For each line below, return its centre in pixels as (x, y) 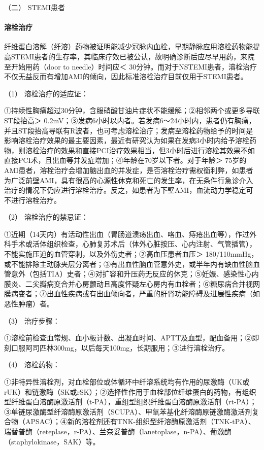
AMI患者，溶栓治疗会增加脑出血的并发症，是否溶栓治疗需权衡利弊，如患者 (129, 170)
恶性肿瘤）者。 (29, 304)
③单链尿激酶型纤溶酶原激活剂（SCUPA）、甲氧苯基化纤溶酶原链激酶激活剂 (128, 411)
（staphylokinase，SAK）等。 (52, 441)
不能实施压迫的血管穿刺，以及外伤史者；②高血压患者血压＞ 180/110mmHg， (131, 254)
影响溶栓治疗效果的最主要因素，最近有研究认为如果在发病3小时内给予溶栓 (127, 140)
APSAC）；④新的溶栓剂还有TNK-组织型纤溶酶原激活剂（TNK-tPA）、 (140, 421)
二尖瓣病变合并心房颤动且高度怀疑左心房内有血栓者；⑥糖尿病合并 (135, 283)
